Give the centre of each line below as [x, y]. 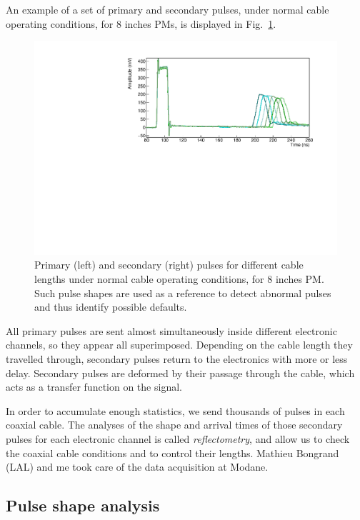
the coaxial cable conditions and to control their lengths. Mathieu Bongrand [172, 452]
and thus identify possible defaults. [111, 307]
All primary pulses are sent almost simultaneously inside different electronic [171, 330]
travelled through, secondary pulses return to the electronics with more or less [177, 359]
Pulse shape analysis [83, 505]
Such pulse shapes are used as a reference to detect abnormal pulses [183, 292]
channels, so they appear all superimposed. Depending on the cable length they [179, 345]
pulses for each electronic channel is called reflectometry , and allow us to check [178, 438]
